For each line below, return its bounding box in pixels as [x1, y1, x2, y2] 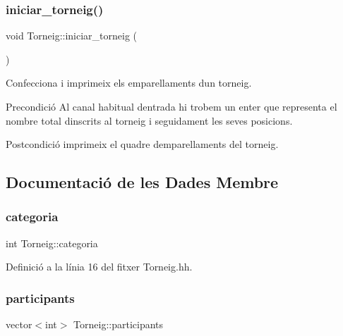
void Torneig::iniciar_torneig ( [6, 28, 138, 43]
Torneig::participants [73, 317, 164, 332]
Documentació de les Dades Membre [6, 171, 279, 193]
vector [6, 317, 32, 332]
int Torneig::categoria [6, 235, 98, 250]
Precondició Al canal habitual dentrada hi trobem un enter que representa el [6, 99, 337, 113]
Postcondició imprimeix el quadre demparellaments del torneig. [6, 137, 279, 151]
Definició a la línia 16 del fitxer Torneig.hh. [6, 259, 193, 274]
